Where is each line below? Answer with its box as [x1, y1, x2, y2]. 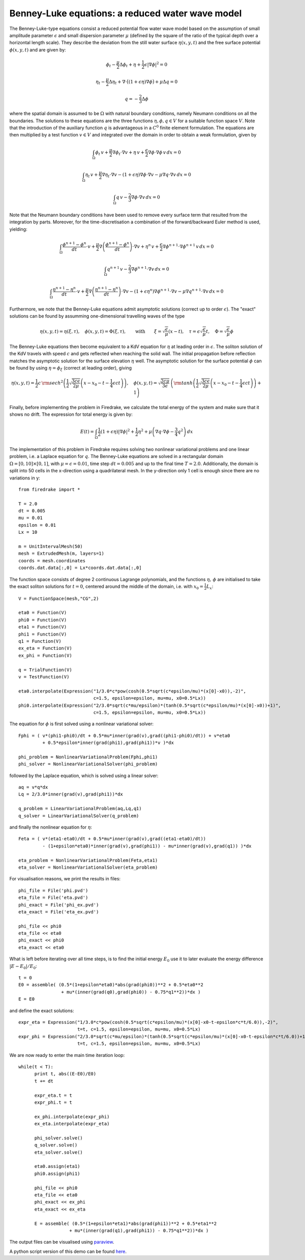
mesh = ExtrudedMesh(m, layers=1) [18, 551, 104, 557]
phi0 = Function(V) [18, 617, 67, 623]
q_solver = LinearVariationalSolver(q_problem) [18, 813, 139, 819]
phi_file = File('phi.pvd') [18, 887, 88, 893]
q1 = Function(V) [18, 639, 62, 644]
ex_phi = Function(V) [18, 652, 72, 658]
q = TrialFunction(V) [18, 667, 72, 673]
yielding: [9, 226, 27, 232]
